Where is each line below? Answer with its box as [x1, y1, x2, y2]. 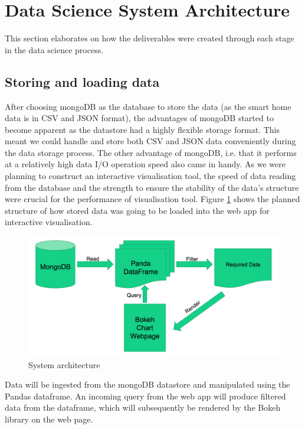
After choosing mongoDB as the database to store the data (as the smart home [5, 100, 291, 112]
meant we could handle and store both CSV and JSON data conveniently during [5, 135, 296, 147]
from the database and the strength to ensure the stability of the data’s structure [5, 181, 299, 193]
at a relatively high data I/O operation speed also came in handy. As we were [5, 158, 286, 170]
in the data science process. [5, 43, 104, 56]
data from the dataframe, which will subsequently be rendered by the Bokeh [5, 401, 281, 414]
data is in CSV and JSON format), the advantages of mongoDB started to [5, 112, 274, 124]
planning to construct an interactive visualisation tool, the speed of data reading [5, 170, 296, 182]
